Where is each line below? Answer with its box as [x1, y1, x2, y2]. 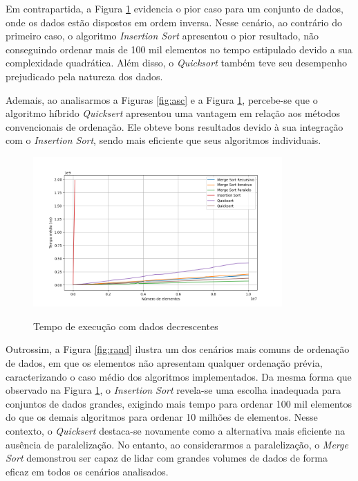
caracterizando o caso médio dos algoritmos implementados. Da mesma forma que [6, 369, 352, 383]
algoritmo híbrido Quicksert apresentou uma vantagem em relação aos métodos [6, 106, 340, 120]
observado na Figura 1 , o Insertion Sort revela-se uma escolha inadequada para [6, 383, 341, 397]
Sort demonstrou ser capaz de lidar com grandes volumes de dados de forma [6, 451, 328, 465]
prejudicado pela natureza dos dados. [6, 69, 163, 83]
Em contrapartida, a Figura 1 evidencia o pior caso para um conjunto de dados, [6, 1, 343, 15]
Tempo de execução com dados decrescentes [33, 318, 218, 333]
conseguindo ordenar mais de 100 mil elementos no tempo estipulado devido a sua [6, 42, 352, 56]
